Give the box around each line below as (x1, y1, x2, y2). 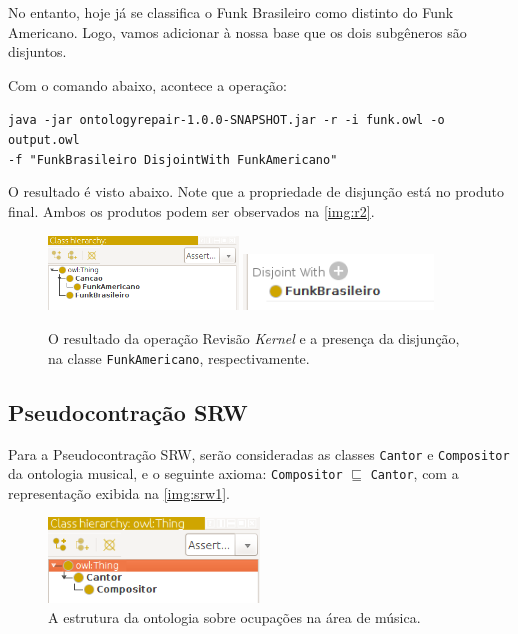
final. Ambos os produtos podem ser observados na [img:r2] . (8, 200, 375, 221)
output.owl (8, 133, 80, 148)
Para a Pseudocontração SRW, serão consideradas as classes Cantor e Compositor (8, 443, 510, 464)
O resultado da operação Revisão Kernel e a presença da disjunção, (48, 328, 460, 349)
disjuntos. (8, 41, 67, 62)
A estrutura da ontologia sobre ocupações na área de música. (48, 606, 421, 627)
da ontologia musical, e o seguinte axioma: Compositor (8, 463, 343, 484)
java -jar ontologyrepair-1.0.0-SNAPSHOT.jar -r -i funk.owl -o (8, 113, 445, 128)
